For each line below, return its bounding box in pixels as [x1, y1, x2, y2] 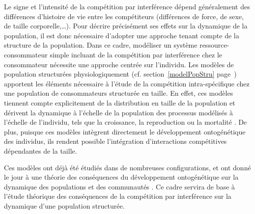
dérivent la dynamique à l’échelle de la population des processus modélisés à [4, 107, 233, 117]
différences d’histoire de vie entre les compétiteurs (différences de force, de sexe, [4, 11, 244, 21]
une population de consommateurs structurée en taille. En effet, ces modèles [4, 88, 233, 98]
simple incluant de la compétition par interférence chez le [50, 49, 222, 59]
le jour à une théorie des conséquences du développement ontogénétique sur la [4, 172, 239, 182]
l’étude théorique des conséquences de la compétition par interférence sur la [4, 191, 231, 201]
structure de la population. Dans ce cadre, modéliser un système [4, 40, 198, 50]
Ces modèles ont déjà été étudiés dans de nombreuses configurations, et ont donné [4, 162, 251, 172]
